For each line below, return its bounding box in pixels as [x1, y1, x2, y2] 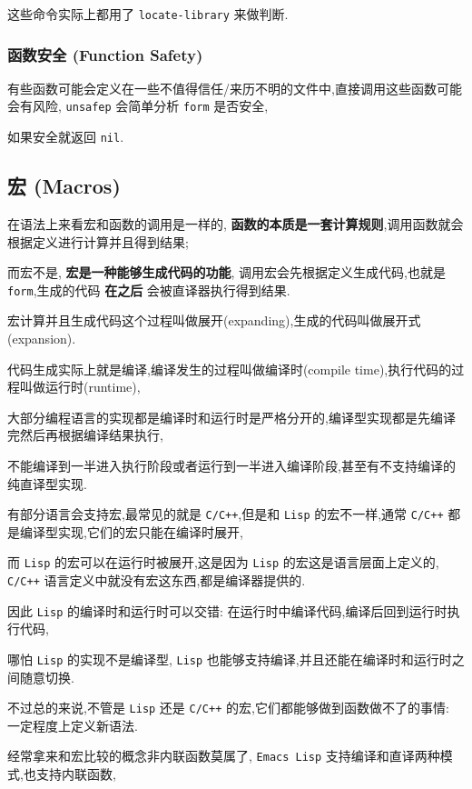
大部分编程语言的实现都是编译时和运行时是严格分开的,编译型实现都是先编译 [7, 407, 456, 426]
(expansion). [7, 329, 76, 348]
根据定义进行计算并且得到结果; [7, 232, 189, 251]
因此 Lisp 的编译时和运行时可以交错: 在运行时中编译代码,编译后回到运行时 [7, 601, 447, 620]
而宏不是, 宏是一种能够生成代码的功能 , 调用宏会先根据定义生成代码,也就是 [7, 263, 447, 282]
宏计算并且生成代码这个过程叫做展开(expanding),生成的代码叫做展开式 [7, 311, 421, 330]
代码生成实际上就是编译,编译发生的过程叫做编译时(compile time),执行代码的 [7, 359, 452, 378]
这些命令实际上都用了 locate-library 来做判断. [7, 5, 289, 23]
